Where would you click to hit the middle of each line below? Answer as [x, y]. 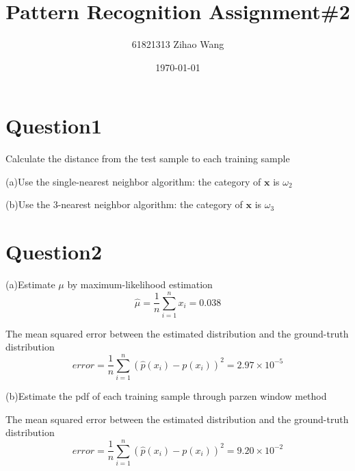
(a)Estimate [30, 284]
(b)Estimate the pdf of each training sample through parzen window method [166, 396]
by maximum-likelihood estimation [140, 284]
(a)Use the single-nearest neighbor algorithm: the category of [133, 181]
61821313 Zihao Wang [178, 44]
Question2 [54, 252]
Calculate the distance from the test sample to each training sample [148, 158]
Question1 [54, 126]
